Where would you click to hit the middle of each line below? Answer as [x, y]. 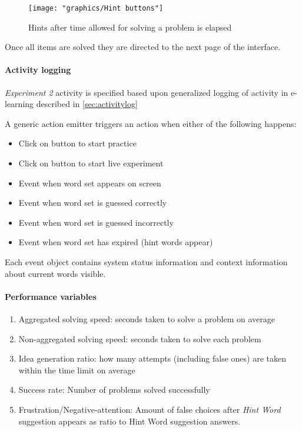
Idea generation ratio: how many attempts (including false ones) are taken [152, 358]
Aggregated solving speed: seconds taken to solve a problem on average [147, 318]
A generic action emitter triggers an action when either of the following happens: [151, 123]
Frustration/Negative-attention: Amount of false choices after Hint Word [150, 409]
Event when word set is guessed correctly [93, 203]
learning [19, 104]
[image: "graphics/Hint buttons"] [96, 8]
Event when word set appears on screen [90, 183]
